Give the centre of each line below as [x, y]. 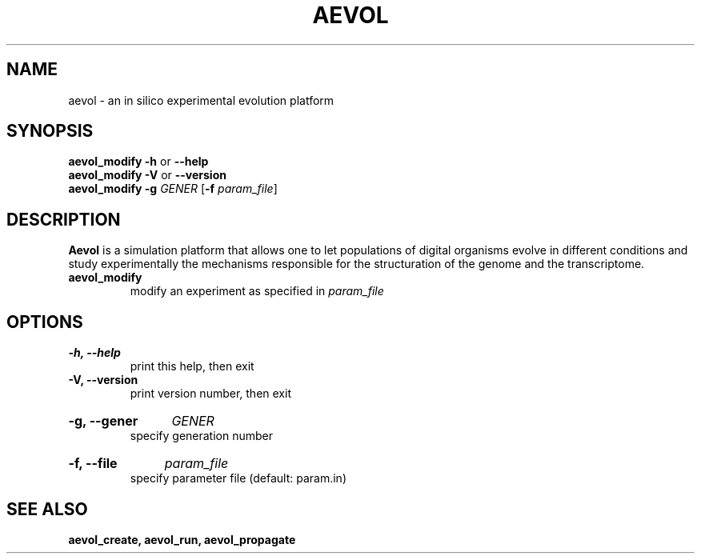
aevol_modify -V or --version [147, 175]
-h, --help [94, 353]
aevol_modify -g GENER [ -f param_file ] [173, 189]
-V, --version [103, 380]
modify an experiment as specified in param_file [257, 291]
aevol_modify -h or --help [138, 162]
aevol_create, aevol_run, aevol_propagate [182, 539]
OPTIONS [45, 322]
